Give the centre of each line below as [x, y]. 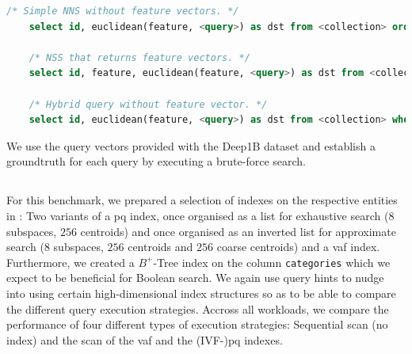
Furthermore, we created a [71, 262]
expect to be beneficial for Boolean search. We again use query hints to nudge [195, 278]
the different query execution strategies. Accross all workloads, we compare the [198, 308]
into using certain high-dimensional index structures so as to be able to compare [201, 293]
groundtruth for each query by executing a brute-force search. [156, 161]
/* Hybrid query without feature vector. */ [148, 104]
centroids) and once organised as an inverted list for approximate [238, 231]
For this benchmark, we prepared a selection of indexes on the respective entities [202, 200]
